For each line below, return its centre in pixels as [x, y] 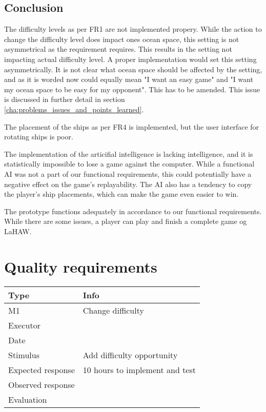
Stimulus [24, 355]
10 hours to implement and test [139, 369]
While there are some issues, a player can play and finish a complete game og [126, 221]
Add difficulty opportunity [130, 355]
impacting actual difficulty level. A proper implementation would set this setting [130, 59]
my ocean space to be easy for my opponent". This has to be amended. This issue [132, 89]
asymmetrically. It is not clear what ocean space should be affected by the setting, [133, 69]
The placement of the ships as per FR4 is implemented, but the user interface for [132, 126]
